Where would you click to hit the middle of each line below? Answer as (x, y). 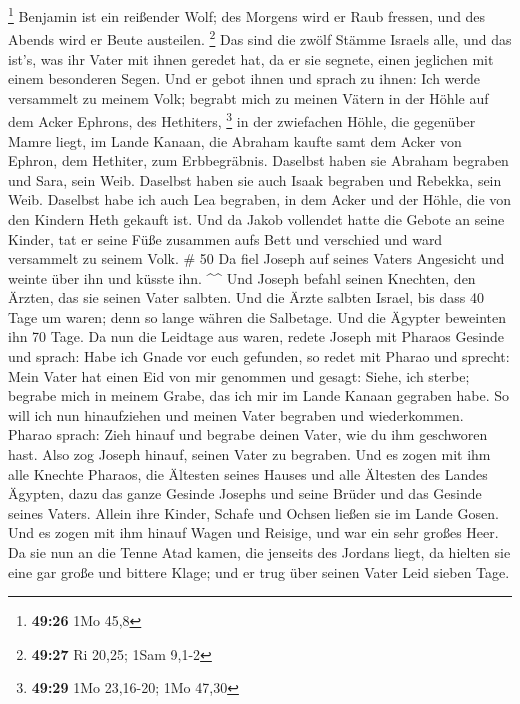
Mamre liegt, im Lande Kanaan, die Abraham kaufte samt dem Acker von (235, 140)
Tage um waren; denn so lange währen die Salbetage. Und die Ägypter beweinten (257, 316)
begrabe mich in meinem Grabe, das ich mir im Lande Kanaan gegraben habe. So (259, 395)
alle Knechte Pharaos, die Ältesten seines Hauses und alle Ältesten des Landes (248, 473)
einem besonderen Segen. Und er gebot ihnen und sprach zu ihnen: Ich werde (244, 78)
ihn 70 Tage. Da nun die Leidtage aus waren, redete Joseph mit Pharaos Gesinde (256, 336)
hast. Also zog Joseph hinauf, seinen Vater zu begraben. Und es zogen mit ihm (249, 454)
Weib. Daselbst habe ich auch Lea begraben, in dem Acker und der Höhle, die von (260, 199)
